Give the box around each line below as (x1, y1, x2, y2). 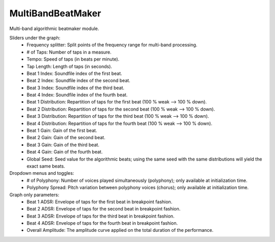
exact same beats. (26, 163, 66, 169)
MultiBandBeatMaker (9, 8, 101, 19)
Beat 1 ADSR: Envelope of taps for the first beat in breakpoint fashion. (26, 199, 173, 205)
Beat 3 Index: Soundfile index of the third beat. (26, 85, 125, 91)
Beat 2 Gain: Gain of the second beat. (26, 135, 105, 141)
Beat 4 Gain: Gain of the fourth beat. (26, 149, 103, 155)
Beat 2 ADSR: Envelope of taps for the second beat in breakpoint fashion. (26, 206, 181, 212)
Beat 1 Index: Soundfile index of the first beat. (26, 70, 122, 76)
